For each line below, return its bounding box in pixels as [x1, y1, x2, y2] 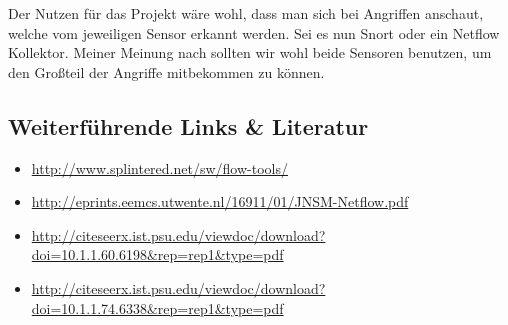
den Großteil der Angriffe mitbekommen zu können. [8, 61, 325, 82]
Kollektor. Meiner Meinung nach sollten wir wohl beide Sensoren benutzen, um [8, 42, 492, 63]
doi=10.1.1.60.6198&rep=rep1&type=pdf [31, 244, 284, 265]
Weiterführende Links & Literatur [8, 110, 369, 141]
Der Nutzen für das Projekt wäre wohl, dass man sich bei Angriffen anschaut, [8, 3, 484, 23]
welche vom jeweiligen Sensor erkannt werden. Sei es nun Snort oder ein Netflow [8, 22, 500, 43]
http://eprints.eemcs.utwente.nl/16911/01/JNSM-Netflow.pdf [31, 191, 409, 212]
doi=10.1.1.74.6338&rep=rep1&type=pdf [31, 297, 284, 318]
